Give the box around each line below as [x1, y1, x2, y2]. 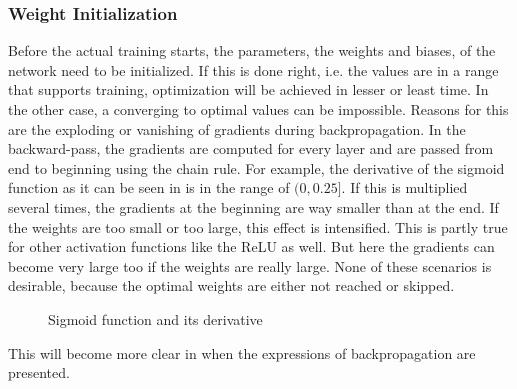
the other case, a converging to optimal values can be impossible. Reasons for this [8, 99, 509, 119]
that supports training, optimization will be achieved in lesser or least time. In [8, 79, 489, 100]
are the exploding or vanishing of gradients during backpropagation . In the [8, 118, 466, 139]
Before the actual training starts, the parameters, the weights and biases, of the [8, 40, 496, 61]
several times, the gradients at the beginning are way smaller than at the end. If [8, 196, 499, 217]
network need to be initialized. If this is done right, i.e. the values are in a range [8, 59, 499, 80]
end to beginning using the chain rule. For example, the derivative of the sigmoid [8, 157, 505, 178]
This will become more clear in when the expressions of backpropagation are [8, 342, 476, 363]
